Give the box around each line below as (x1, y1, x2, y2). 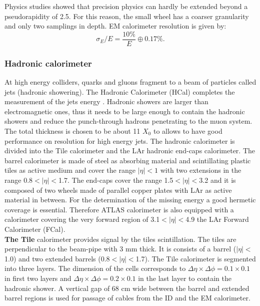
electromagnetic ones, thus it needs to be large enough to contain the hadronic (4, 106, 245, 116)
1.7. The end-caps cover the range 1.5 (58, 175, 173, 185)
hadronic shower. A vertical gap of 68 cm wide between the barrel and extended (4, 282, 249, 293)
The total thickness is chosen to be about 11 (4, 126, 140, 136)
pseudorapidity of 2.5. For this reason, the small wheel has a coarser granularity (4, 11, 249, 21)
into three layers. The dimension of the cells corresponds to (4, 263, 186, 273)
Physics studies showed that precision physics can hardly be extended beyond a (4, 1, 248, 11)
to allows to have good (153, 126, 222, 136)
